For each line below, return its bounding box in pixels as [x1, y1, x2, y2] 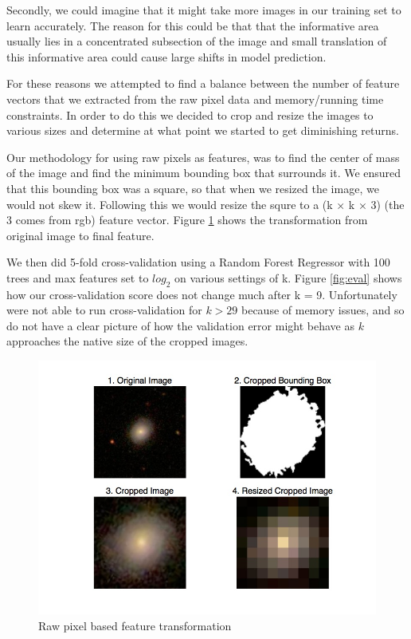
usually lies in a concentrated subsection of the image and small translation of [6, 33, 387, 49]
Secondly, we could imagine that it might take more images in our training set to [6, 2, 401, 18]
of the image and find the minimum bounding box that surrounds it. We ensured [6, 164, 401, 181]
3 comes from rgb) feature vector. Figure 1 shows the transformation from [6, 211, 368, 228]
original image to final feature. [6, 227, 155, 243]
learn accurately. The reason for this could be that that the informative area [6, 17, 379, 34]
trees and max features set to [6, 269, 149, 286]
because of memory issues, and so [241, 302, 405, 318]
